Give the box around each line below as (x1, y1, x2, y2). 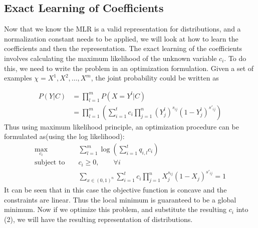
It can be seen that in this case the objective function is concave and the (4, 184, 227, 194)
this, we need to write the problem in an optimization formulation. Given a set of (4, 62, 254, 73)
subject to (35, 159, 65, 166)
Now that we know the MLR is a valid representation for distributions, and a (4, 23, 241, 34)
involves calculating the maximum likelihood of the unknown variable (4, 52, 217, 63)
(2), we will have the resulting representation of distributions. (4, 213, 193, 224)
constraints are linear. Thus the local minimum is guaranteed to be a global (4, 194, 236, 204)
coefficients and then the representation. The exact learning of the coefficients (4, 43, 242, 53)
